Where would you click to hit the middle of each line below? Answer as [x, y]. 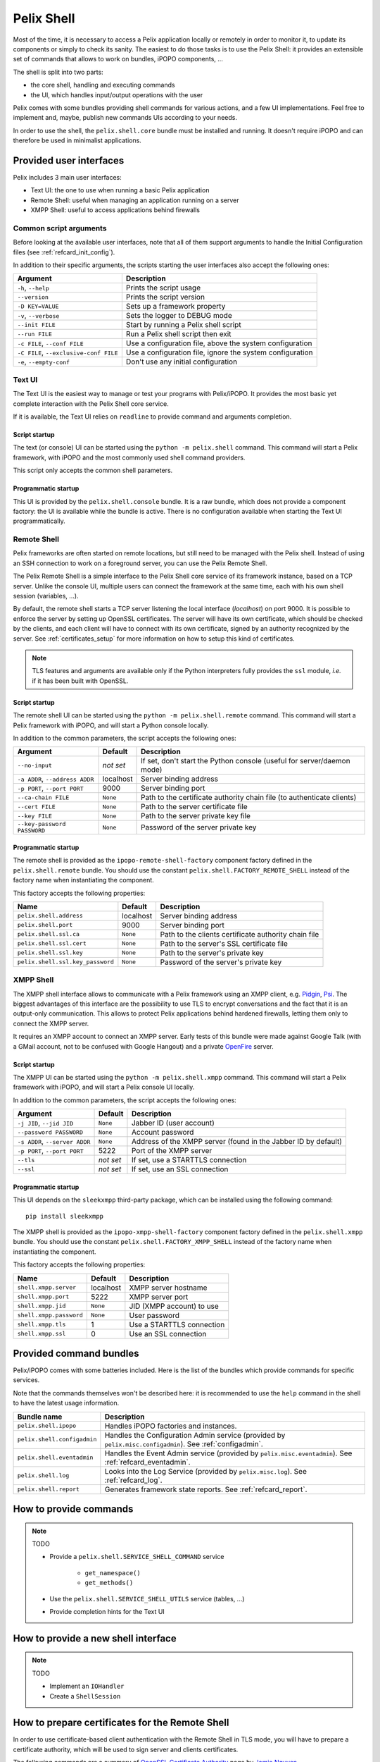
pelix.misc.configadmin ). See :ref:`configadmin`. [184, 1443]
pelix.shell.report [49, 1490]
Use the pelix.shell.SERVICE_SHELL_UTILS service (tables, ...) [147, 1598]
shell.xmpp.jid [42, 1306]
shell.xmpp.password [50, 1315]
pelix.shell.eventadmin [55, 1458]
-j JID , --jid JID [45, 1123]
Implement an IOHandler [87, 1686]
